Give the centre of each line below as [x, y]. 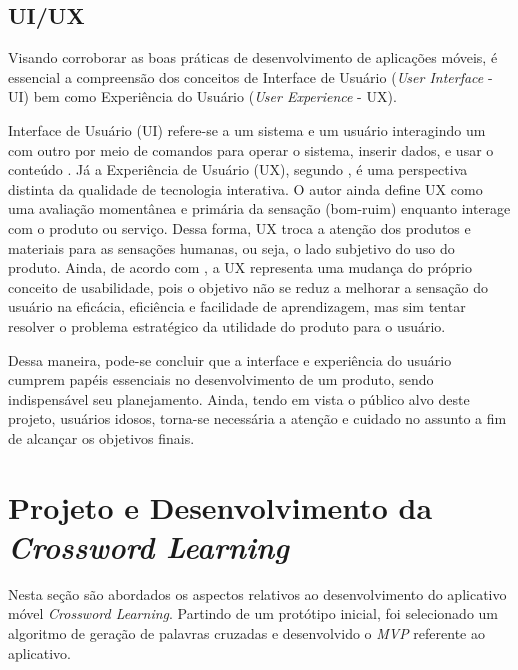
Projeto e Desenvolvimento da [220, 506]
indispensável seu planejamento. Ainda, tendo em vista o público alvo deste [239, 398]
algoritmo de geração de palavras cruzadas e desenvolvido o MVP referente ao [246, 632]
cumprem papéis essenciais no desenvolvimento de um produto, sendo [221, 379]
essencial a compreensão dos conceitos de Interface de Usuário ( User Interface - [250, 76]
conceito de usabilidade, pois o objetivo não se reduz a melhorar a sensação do [248, 286]
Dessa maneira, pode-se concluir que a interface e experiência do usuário [230, 359]
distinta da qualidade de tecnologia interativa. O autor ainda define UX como [245, 188]
